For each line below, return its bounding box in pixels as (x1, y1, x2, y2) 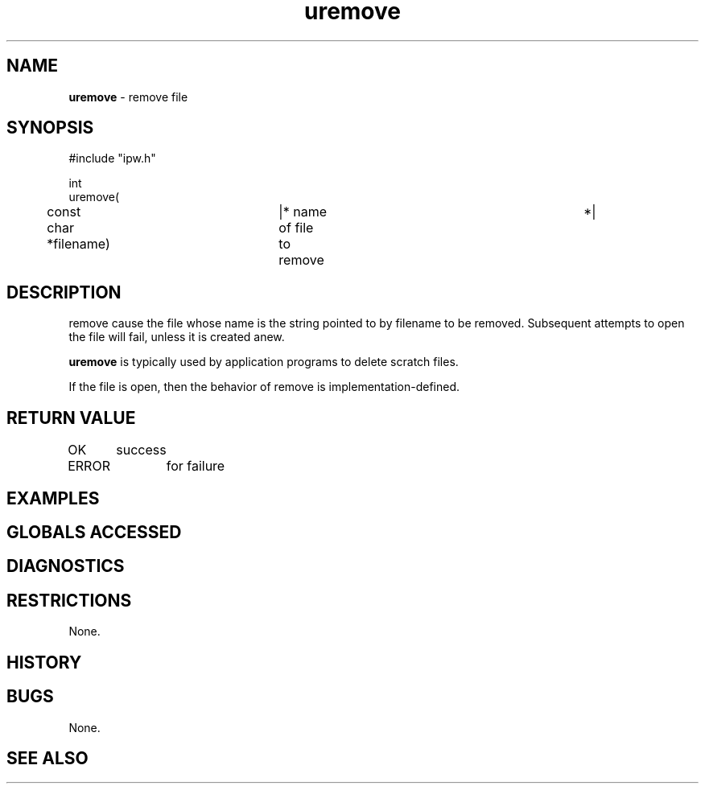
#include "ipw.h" (68, 151, 156, 166)
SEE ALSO (6, 747, 89, 768)
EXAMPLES (6, 488, 100, 508)
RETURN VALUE (6, 407, 136, 428)
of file (278, 220, 314, 237)
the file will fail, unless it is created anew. (68, 330, 285, 344)
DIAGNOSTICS (6, 556, 125, 577)
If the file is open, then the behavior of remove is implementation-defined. (68, 380, 460, 394)
